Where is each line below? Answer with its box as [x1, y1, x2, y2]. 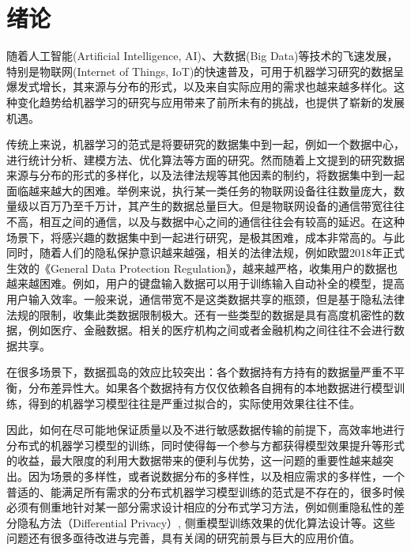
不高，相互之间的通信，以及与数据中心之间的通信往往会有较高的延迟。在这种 [6, 213, 405, 230]
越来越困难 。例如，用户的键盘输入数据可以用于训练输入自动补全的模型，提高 [6, 275, 405, 292]
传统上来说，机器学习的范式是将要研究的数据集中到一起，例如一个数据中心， [6, 136, 405, 153]
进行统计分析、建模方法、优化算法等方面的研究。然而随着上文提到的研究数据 [6, 151, 405, 168]
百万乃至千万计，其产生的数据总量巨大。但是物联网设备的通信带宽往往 [39, 198, 405, 214]
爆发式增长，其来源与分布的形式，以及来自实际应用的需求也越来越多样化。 [6, 78, 394, 95]
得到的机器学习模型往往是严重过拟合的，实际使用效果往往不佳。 [28, 394, 360, 411]
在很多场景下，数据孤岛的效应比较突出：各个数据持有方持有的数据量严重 [6, 364, 383, 380]
